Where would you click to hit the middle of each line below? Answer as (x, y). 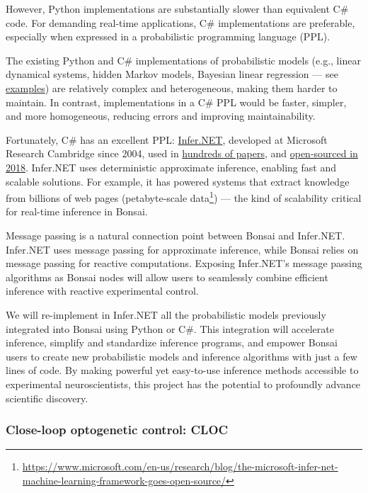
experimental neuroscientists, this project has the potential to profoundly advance (183, 384)
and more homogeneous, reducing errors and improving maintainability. (161, 116)
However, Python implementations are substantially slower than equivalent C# (177, 8)
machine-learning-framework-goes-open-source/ (124, 480)
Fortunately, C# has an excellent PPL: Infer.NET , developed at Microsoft (167, 139)
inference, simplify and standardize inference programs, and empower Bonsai (172, 342)
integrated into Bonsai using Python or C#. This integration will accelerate (170, 328)
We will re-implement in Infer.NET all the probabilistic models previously (166, 314)
